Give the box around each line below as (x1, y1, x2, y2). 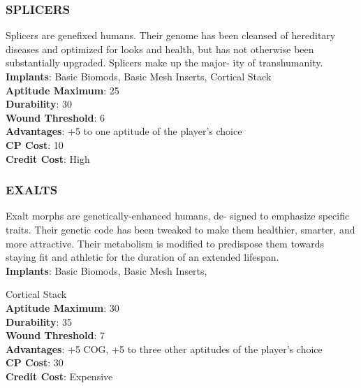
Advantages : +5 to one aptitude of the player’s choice (6, 124, 242, 138)
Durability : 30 (6, 96, 72, 111)
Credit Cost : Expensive (6, 368, 113, 383)
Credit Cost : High (6, 151, 90, 166)
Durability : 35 (6, 314, 72, 329)
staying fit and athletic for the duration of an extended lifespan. (6, 250, 279, 264)
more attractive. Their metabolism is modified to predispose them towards (6, 236, 324, 250)
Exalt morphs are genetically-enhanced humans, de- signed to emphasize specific (6, 208, 350, 223)
